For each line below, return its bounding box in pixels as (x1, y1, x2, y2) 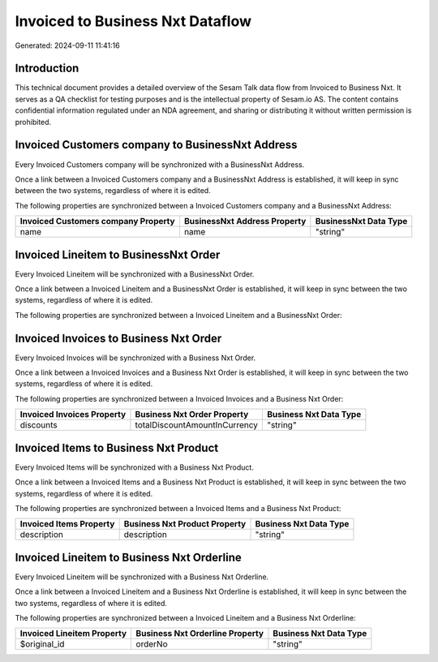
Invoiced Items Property (19, 518, 115, 530)
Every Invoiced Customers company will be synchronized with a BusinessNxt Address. (15, 159, 305, 170)
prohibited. (15, 117, 52, 127)
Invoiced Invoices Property (19, 409, 127, 420)
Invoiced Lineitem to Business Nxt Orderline (15, 550, 243, 564)
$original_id (19, 638, 65, 650)
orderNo (135, 638, 168, 650)
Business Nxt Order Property (135, 409, 249, 420)
